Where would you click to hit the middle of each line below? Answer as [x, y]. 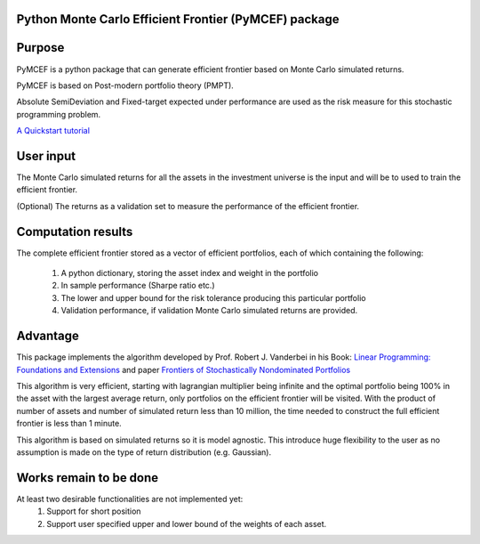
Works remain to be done [88, 478]
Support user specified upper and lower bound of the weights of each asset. [187, 524]
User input [46, 156]
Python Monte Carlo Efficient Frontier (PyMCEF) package [178, 19]
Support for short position [94, 511]
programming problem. [59, 114]
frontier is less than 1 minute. [69, 424]
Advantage [48, 336]
